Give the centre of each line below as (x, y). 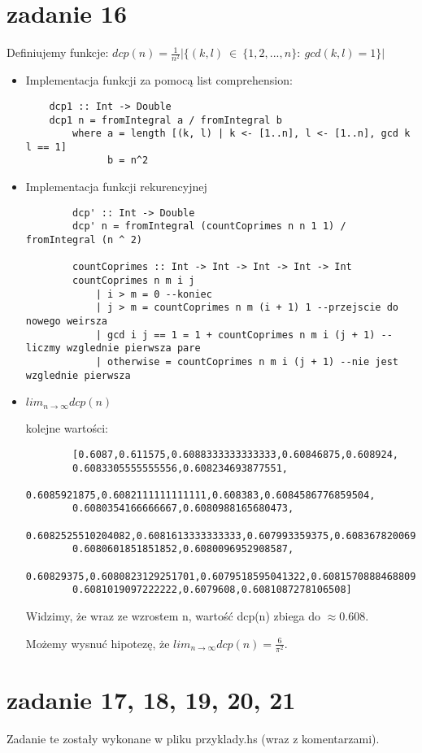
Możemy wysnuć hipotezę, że (98, 643)
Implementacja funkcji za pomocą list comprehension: (159, 80)
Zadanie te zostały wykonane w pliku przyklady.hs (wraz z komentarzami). (193, 738)
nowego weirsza (67, 321)
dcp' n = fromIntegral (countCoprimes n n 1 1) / (209, 226)
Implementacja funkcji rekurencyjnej (116, 187)
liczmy (43, 348)
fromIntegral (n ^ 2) (84, 240)
